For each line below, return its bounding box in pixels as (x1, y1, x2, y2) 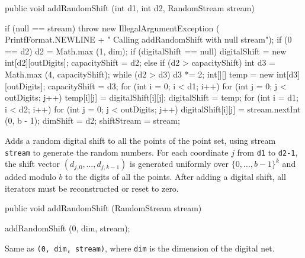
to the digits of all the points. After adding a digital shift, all (65, 170, 286, 183)
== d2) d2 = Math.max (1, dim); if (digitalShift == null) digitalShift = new (5, 44, 287, 57)
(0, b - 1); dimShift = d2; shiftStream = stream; (5, 114, 180, 127)
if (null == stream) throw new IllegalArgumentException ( (5, 21, 220, 34)
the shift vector (5, 157, 60, 170)
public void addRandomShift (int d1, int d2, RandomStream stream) (5, 2, 255, 14)
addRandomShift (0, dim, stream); (5, 221, 130, 234)
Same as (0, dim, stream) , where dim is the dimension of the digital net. (5, 241, 275, 254)
